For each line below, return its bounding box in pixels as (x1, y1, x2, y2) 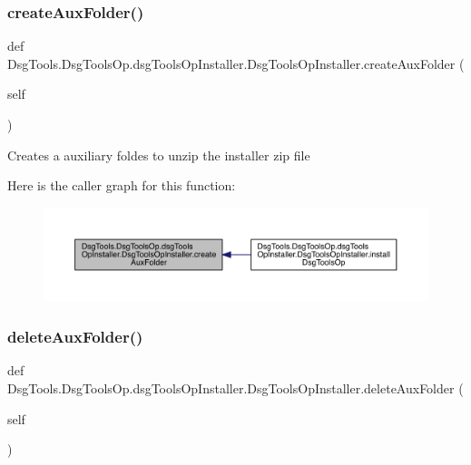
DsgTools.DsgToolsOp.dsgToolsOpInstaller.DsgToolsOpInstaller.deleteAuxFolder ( (7, 378, 464, 397)
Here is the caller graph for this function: (7, 176, 236, 195)
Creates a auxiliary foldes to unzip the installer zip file (7, 145, 310, 164)
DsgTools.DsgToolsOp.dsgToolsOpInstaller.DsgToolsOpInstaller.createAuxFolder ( (7, 53, 465, 73)
